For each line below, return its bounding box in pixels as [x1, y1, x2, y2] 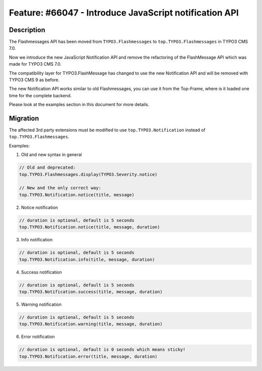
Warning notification [21, 301, 62, 307]
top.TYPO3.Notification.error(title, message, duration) [19, 353, 158, 359]
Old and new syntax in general [21, 152, 82, 158]
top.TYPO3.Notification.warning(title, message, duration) [19, 321, 163, 327]
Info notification [21, 237, 53, 243]
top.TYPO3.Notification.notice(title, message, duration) [19, 224, 160, 230]
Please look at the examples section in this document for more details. [9, 102, 149, 107]
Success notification [21, 269, 62, 275]
